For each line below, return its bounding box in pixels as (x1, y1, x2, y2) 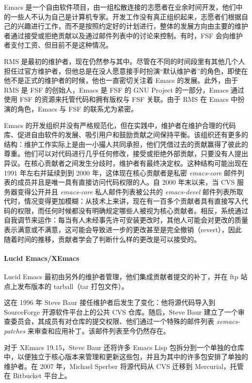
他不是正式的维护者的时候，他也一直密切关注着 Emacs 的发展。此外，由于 (4, 75, 238, 85)
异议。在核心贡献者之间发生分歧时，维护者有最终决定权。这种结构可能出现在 (4, 158, 248, 168)
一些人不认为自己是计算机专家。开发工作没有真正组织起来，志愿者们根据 (10, 11, 241, 21)
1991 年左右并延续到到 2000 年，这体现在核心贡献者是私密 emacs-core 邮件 (4, 167, 238, 177)
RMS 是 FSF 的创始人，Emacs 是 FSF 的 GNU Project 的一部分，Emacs (4, 84, 229, 95)
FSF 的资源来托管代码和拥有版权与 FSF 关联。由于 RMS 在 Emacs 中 (19, 94, 238, 104)
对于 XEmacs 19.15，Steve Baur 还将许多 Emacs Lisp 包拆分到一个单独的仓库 (4, 342, 244, 352)
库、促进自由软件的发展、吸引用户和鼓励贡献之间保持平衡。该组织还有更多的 (4, 129, 248, 140)
